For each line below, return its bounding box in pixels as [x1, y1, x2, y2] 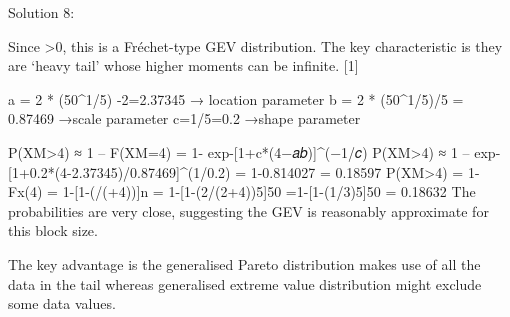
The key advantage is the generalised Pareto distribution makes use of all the [8, 253, 481, 274]
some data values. [8, 293, 116, 314]
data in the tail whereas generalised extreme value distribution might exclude [8, 273, 482, 294]
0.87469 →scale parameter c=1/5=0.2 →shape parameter [8, 108, 361, 129]
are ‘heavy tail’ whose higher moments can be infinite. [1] [8, 55, 359, 76]
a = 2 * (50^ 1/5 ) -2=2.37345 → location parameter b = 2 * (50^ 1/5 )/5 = [8, 88, 464, 109]
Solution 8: [8, 2, 75, 22]
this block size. [8, 220, 98, 241]
